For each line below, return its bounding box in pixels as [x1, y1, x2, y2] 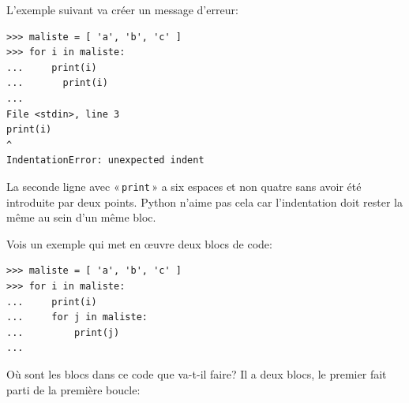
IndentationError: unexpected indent [6, 155, 204, 166]
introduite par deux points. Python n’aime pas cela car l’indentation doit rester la [6, 193, 403, 210]
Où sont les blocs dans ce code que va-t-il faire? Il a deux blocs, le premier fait [6, 365, 387, 382]
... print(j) [6, 327, 120, 338]
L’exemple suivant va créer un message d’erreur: [6, 2, 238, 17]
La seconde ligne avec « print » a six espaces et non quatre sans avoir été [6, 177, 362, 194]
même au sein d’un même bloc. [6, 209, 156, 226]
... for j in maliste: [6, 312, 148, 323]
